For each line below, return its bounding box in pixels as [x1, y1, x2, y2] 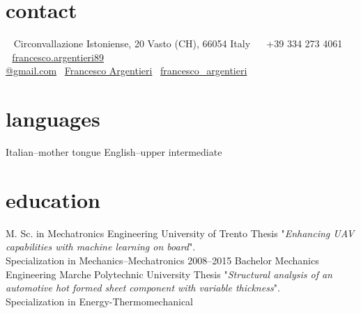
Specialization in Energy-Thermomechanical [6, 294, 194, 308]
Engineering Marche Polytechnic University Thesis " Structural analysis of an [6, 266, 332, 281]
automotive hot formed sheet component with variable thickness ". [6, 280, 280, 295]
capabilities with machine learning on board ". [6, 239, 196, 254]
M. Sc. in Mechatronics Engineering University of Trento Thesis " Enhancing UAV [6, 225, 355, 240]
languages [6, 104, 100, 133]
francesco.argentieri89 [12, 49, 104, 64]
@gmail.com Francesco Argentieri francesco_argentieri [6, 63, 247, 78]
